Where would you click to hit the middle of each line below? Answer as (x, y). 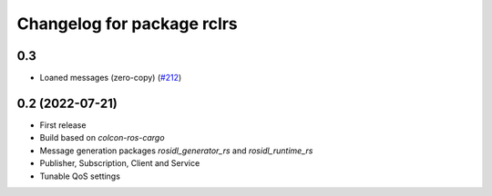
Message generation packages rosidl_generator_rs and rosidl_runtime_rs (176, 151)
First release (63, 125)
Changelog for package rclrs (128, 24)
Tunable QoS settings (80, 176)
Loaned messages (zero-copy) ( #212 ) (111, 78)
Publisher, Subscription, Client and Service (120, 163)
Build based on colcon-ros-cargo (102, 138)
